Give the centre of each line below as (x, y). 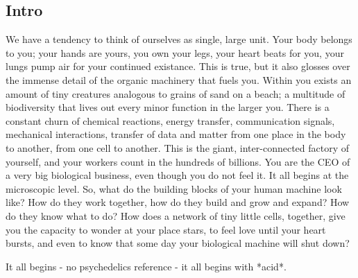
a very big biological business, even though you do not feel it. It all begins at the (177, 175)
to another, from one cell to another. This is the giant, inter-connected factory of (178, 147)
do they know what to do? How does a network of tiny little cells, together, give (176, 215)
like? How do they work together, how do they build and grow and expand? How (178, 202)
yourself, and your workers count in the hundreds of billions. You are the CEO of (178, 161)
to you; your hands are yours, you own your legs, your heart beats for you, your (175, 52)
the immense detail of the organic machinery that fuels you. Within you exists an (179, 79)
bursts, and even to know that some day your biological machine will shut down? (178, 243)
